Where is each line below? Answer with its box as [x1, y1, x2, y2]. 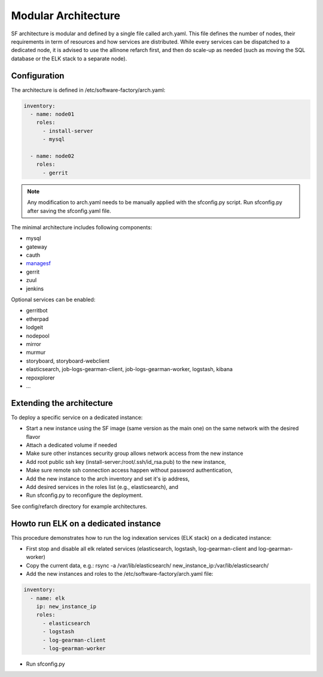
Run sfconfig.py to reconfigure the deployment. [26, 491, 143, 499]
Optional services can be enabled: [11, 296, 96, 303]
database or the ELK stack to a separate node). [11, 54, 127, 62]
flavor [26, 433, 41, 440]
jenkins [26, 285, 44, 292]
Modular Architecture [11, 9, 121, 22]
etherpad [26, 315, 49, 323]
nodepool [26, 332, 50, 339]
